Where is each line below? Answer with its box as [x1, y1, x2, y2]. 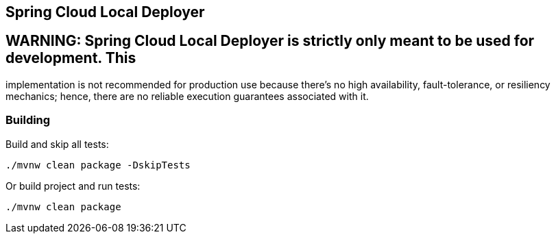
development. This [5, 49, 136, 67]
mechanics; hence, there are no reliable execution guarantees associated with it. [5, 90, 369, 102]
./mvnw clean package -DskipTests [5, 159, 191, 171]
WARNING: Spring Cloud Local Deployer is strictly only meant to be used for [5, 32, 535, 50]
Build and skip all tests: [5, 138, 109, 150]
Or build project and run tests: [5, 179, 141, 192]
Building [5, 113, 51, 127]
